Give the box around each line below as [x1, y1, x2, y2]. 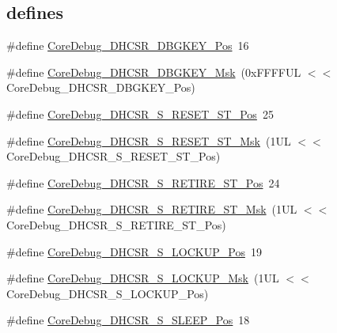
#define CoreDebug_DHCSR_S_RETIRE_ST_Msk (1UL [6, 201, 297, 218]
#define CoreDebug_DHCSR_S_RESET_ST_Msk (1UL [6, 132, 291, 149]
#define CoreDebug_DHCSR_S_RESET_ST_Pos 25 [6, 105, 274, 122]
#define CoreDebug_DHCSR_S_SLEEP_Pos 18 [6, 312, 250, 328]
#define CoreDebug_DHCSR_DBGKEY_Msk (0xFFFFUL [6, 63, 301, 80]
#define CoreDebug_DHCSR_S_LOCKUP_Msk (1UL [6, 270, 279, 286]
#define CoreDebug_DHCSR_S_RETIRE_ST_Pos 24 [6, 174, 280, 191]
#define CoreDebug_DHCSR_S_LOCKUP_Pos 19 [6, 243, 262, 259]
